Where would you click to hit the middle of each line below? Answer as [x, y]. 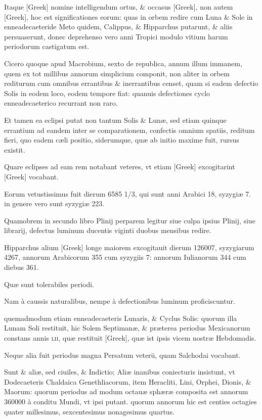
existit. [15, 149]
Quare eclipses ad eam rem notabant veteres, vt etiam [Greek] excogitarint [120, 167]
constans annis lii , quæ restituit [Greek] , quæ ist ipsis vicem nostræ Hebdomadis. [130, 338]
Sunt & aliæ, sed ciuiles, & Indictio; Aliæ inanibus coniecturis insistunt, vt [120, 372]
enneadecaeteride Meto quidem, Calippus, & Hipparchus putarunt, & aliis [118, 27]
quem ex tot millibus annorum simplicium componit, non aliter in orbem [117, 73]
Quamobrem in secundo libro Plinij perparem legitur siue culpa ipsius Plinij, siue [130, 220]
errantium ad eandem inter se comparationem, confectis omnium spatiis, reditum [129, 130]
